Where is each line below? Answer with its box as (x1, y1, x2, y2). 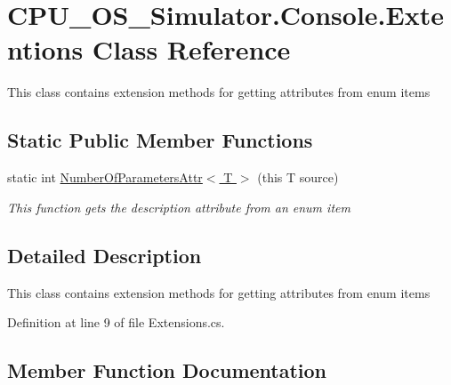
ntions (7, 31, 84, 68)
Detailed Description (7, 241, 202, 269)
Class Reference (92, 31, 291, 68)
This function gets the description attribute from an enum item (7, 197, 350, 216)
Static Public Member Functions (7, 126, 313, 154)
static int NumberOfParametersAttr (7, 168, 203, 187)
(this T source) (257, 168, 339, 187)
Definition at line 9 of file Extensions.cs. (7, 313, 225, 332)
